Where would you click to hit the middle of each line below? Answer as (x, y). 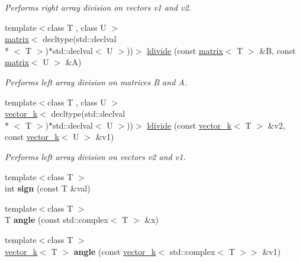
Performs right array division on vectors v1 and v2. (98, 7)
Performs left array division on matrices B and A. (96, 82)
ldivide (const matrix (185, 50)
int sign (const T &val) (48, 188)
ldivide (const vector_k (189, 125)
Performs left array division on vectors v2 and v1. (95, 156)
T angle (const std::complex (57, 220)
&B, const (278, 50)
